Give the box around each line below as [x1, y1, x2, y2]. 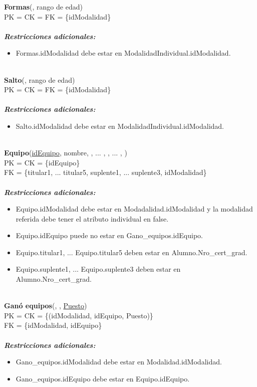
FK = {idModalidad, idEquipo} [4, 320, 102, 330]
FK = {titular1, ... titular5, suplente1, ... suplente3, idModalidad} [4, 167, 207, 177]
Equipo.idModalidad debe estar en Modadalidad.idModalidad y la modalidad [16, 204, 253, 214]
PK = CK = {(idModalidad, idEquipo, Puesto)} [4, 310, 153, 320]
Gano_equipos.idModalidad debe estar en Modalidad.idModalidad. [16, 356, 222, 367]
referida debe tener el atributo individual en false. [16, 213, 169, 224]
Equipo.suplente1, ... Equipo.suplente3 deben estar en [16, 264, 181, 274]
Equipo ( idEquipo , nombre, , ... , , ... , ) [4, 147, 127, 158]
